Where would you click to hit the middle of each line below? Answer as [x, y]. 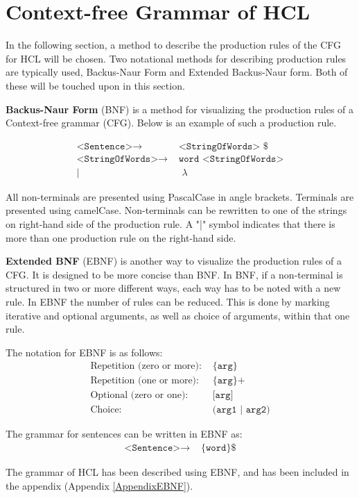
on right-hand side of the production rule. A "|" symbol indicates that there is [170, 223]
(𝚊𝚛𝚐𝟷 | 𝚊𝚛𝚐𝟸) [241, 410]
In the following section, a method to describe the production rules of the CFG [174, 45]
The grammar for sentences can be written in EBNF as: [124, 434]
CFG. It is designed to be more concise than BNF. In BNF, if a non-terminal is [174, 274]
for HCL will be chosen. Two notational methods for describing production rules [176, 58]
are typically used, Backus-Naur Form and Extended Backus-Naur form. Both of [177, 72]
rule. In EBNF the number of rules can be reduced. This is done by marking [168, 301]
